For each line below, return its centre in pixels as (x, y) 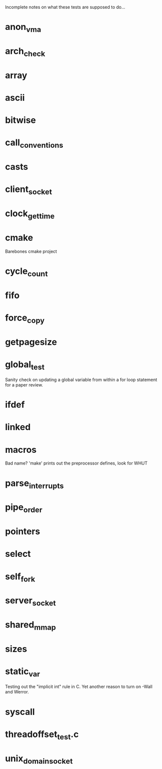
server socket (31, 602)
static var (23, 672)
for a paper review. (24, 385)
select (18, 554)
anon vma (23, 28)
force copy (25, 318)
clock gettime (30, 214)
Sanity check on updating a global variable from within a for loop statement (81, 380)
